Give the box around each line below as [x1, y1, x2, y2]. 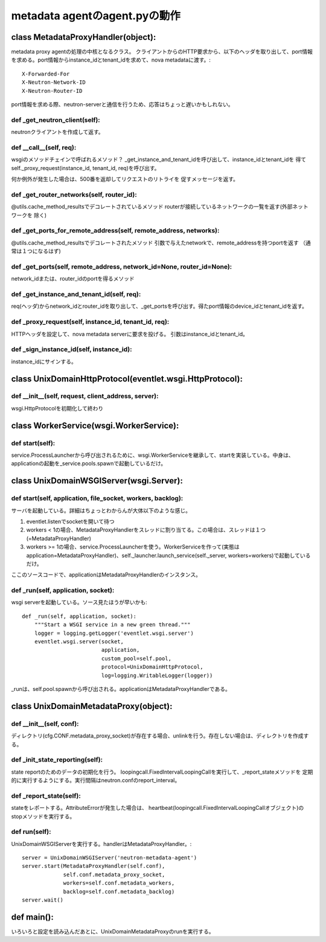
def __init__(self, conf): [11, 719, 79, 728]
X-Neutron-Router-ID [22, 88, 83, 94]
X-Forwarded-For [22, 70, 70, 77]
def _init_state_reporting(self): [11, 756, 103, 764]
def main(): [11, 912, 54, 922]
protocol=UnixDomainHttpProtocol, [101, 664, 203, 670]
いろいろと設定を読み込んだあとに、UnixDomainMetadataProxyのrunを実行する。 [11, 928, 214, 935]
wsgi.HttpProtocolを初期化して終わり [11, 404, 104, 412]
